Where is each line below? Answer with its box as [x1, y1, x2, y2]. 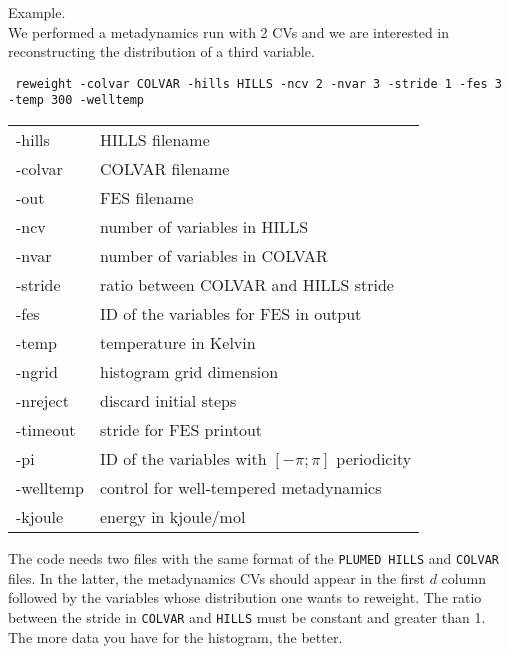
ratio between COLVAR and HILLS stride [99, 273, 394, 297]
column [441, 567, 486, 588]
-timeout [16, 418, 76, 442]
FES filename [99, 186, 194, 210]
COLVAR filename [99, 157, 230, 181]
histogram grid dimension [99, 360, 279, 384]
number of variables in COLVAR [99, 244, 328, 268]
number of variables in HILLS [99, 215, 309, 239]
